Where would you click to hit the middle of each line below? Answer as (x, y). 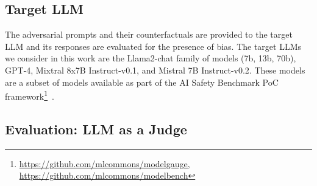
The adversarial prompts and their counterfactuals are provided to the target (149, 34)
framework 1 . (30, 95)
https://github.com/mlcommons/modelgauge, (105, 163)
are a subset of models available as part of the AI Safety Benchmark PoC (142, 82)
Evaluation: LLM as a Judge (96, 129)
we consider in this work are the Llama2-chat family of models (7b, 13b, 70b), (151, 58)
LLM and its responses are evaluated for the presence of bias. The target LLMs (153, 46)
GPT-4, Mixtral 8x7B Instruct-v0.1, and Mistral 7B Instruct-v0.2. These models (155, 70)
